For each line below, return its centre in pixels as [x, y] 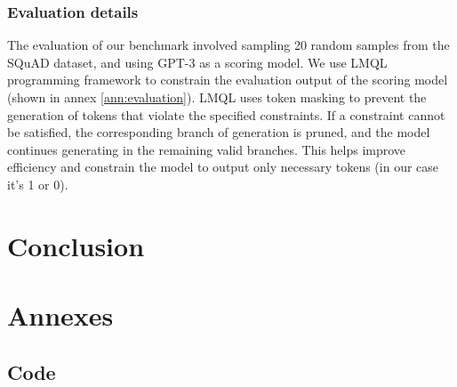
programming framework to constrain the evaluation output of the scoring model [228, 80]
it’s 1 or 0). [38, 184]
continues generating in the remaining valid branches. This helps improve [207, 149]
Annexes [60, 315]
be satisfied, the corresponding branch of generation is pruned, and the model [219, 132]
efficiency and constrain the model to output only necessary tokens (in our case [223, 167]
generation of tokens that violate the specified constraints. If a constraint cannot [226, 114]
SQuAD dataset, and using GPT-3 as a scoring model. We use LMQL [197, 62]
